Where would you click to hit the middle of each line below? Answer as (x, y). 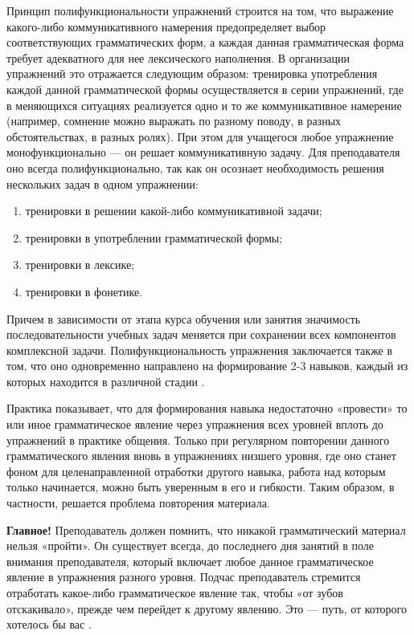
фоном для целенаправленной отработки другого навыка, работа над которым (196, 471)
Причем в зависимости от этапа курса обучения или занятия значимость (184, 318)
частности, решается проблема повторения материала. (138, 503)
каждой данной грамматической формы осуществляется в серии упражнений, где (205, 89)
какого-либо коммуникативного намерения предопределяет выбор (166, 26)
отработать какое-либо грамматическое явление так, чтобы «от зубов (175, 592)
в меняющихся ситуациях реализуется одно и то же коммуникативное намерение (204, 105)
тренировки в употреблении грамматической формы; (154, 237)
